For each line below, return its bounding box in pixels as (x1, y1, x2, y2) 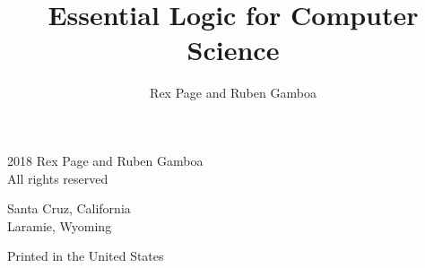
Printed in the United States (7, 246, 164, 265)
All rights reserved (7, 169, 108, 187)
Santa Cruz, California (7, 199, 131, 218)
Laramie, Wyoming (7, 216, 112, 235)
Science (186, 31, 280, 68)
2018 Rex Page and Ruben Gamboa (7, 151, 204, 169)
